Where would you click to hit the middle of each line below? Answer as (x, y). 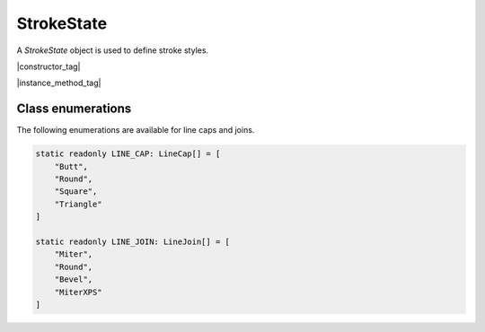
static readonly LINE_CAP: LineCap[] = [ (128, 154)
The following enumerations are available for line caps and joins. (136, 130)
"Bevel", (74, 280)
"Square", (76, 192)
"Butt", (71, 166)
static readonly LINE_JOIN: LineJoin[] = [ (133, 241)
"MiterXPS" (78, 292)
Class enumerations (74, 109)
